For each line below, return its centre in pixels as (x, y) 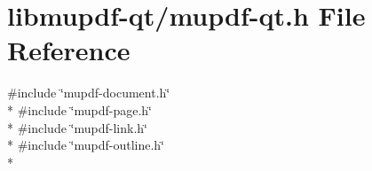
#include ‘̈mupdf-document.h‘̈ (89, 93)
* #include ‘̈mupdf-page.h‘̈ (79, 109)
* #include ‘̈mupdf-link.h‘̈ (77, 127)
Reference (69, 50)
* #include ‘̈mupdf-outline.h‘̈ (86, 145)
